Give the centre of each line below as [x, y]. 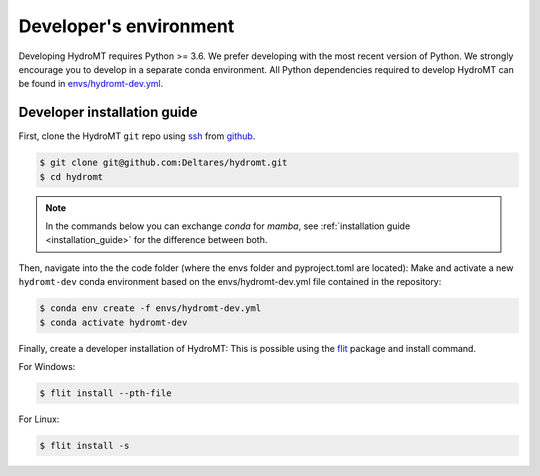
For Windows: [47, 366]
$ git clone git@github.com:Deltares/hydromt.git [163, 163]
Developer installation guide [108, 112]
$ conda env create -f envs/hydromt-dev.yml [150, 308]
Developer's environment [126, 26]
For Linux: [39, 419]
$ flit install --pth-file [105, 393]
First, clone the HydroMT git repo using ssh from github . [137, 136]
